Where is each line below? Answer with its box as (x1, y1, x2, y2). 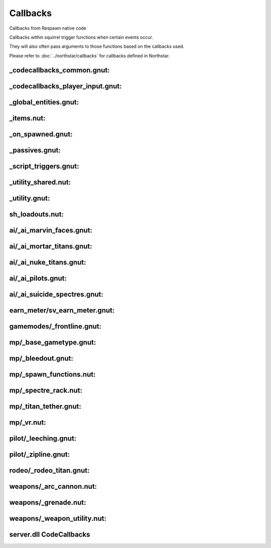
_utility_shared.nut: (9, 178, 71, 186)
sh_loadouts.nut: (9, 210, 64, 218)
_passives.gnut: (9, 146, 61, 154)
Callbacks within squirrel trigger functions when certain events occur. (9, 34, 153, 40)
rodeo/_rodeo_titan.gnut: (9, 466, 90, 475)
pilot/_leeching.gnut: (9, 434, 77, 443)
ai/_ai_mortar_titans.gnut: (9, 242, 92, 251)
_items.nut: (9, 114, 46, 123)
